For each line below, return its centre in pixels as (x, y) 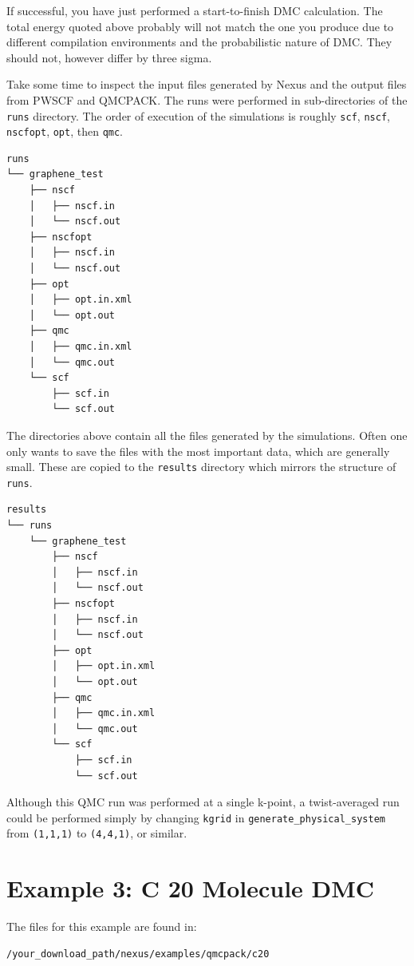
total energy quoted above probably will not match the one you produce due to (200, 26)
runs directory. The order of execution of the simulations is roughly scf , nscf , (198, 115)
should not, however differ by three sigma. (109, 57)
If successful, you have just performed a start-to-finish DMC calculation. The (195, 10)
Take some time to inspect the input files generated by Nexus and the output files (207, 84)
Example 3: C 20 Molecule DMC (191, 888)
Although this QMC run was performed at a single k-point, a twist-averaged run (203, 802)
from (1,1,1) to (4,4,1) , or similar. (97, 833)
